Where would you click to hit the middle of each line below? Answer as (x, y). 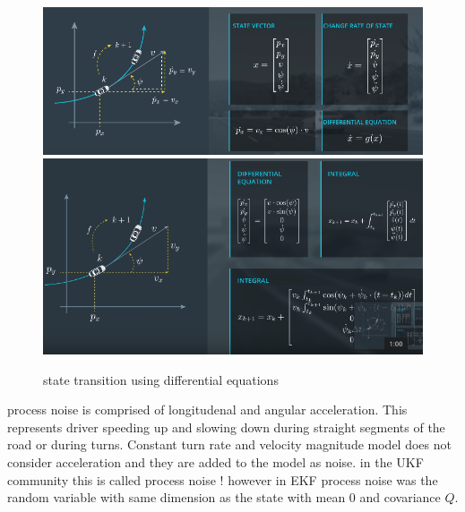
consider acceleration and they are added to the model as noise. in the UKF (215, 462)
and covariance (400, 497)
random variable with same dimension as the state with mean (177, 497)
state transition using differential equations (161, 379)
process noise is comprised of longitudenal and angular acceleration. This (207, 410)
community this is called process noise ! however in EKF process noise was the (223, 479)
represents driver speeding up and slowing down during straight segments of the (226, 427)
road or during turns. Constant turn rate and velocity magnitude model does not (229, 444)
